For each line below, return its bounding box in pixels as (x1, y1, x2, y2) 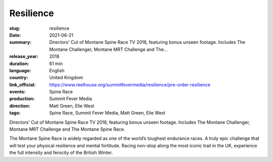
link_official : (9, 81, 36, 88)
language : (9, 67, 31, 73)
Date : (9, 32, 21, 38)
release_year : (9, 53, 39, 60)
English (49, 67, 65, 73)
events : (9, 89, 26, 95)
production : (9, 96, 35, 102)
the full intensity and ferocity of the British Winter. (9, 149, 113, 156)
